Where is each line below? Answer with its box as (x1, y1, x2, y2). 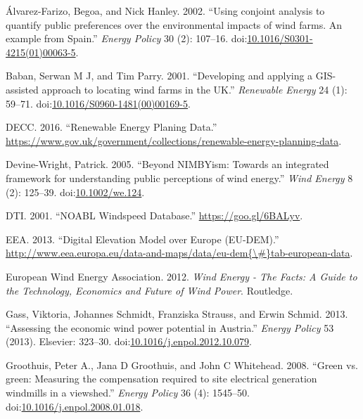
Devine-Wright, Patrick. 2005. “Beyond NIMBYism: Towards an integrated (6, 157, 329, 172)
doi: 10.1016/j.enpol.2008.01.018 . (6, 399, 144, 413)
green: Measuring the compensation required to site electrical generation (6, 371, 317, 386)
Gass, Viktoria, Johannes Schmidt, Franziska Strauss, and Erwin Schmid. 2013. (6, 307, 348, 321)
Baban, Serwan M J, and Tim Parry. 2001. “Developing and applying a (6, 68, 313, 83)
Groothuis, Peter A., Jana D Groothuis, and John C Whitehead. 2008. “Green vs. (6, 357, 358, 372)
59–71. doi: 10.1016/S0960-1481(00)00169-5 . (6, 96, 191, 110)
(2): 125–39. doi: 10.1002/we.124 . (6, 184, 145, 199)
